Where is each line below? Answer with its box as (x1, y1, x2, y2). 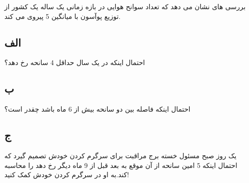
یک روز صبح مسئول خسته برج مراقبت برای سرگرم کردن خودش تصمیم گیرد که (4, 150, 237, 160)
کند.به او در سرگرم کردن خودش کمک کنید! (4, 169, 129, 180)
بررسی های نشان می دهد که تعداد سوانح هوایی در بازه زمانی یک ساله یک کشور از (4, 1, 246, 11)
